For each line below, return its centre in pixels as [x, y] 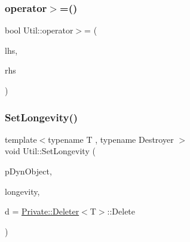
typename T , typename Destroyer [111, 139]
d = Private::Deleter [42, 211]
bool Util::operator [39, 30]
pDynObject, [28, 171]
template [21, 139]
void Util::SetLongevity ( [50, 151]
